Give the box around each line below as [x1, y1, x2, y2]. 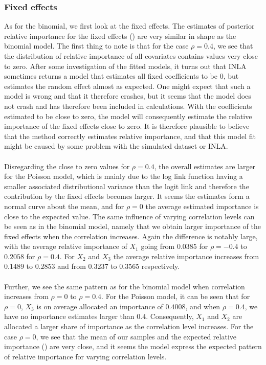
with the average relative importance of [4, 241, 127, 252]
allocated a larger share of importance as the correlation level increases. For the [4, 321, 254, 332]
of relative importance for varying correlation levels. [4, 351, 167, 361]
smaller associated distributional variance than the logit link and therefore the [4, 180, 249, 191]
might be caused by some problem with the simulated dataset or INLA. [4, 141, 228, 151]
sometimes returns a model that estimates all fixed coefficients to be [4, 71, 217, 81]
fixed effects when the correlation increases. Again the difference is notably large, [4, 231, 258, 241]
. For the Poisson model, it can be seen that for [101, 291, 250, 302]
